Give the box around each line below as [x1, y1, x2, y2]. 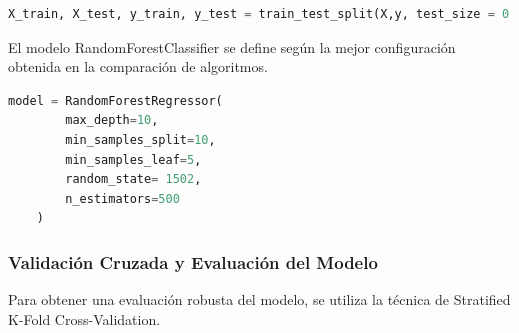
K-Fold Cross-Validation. [8, 308, 161, 329]
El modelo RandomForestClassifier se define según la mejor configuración [8, 36, 456, 57]
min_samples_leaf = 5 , [65, 152, 202, 167]
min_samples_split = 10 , [65, 132, 216, 147]
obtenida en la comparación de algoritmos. [8, 56, 268, 77]
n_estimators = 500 [65, 191, 180, 206]
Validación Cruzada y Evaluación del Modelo [8, 249, 378, 274]
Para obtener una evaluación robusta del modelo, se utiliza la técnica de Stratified [8, 289, 511, 310]
